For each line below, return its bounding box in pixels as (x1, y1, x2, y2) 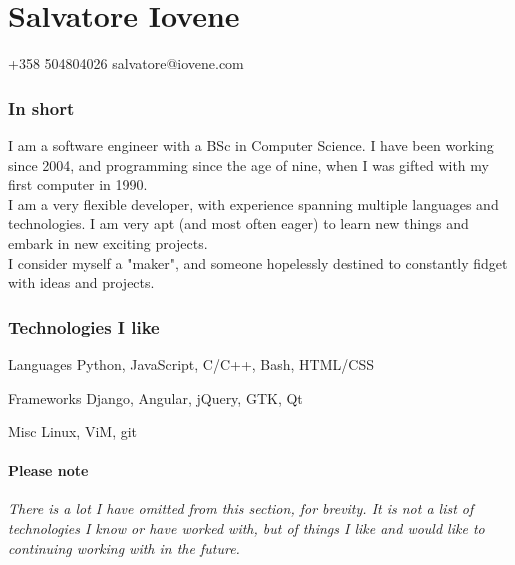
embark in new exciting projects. (8, 232, 208, 253)
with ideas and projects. (8, 272, 155, 293)
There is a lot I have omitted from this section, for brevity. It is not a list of (8, 498, 474, 519)
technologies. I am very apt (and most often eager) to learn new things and (8, 213, 469, 234)
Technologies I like (8, 314, 160, 339)
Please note (8, 460, 89, 481)
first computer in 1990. (8, 174, 148, 195)
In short (8, 95, 75, 120)
